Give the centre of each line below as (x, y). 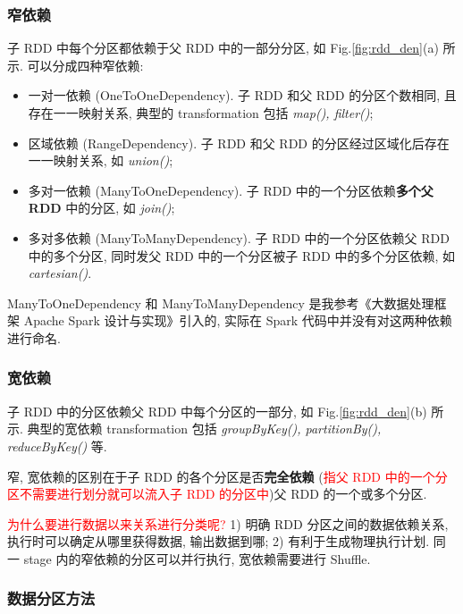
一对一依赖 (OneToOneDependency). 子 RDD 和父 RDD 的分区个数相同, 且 (242, 95)
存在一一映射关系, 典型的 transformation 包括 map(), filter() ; (201, 113)
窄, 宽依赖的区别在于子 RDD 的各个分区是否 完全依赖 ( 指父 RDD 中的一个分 (227, 476)
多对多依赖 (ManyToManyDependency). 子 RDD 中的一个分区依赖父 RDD (239, 237)
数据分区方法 (51, 598)
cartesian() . (60, 273)
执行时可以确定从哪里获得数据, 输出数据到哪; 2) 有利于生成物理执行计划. (219, 541)
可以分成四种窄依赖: (85, 65)
